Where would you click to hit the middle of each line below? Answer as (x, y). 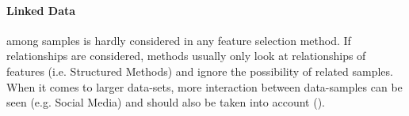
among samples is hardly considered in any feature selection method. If (179, 40)
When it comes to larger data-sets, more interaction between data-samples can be (204, 86)
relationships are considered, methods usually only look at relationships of (186, 56)
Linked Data (41, 10)
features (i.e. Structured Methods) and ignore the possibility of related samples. (200, 71)
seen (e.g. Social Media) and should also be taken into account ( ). (166, 102)
